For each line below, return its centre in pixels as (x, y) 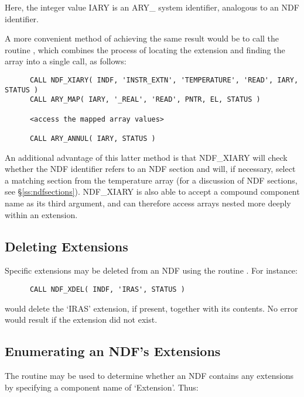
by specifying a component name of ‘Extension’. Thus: (102, 387)
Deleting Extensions (66, 246)
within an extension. (41, 214)
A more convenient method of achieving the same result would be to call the (142, 38)
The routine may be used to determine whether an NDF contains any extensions (149, 375)
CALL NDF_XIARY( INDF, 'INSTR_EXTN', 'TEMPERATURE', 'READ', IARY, (164, 80)
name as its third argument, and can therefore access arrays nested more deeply (148, 203)
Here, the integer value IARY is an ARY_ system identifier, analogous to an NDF (152, 7)
